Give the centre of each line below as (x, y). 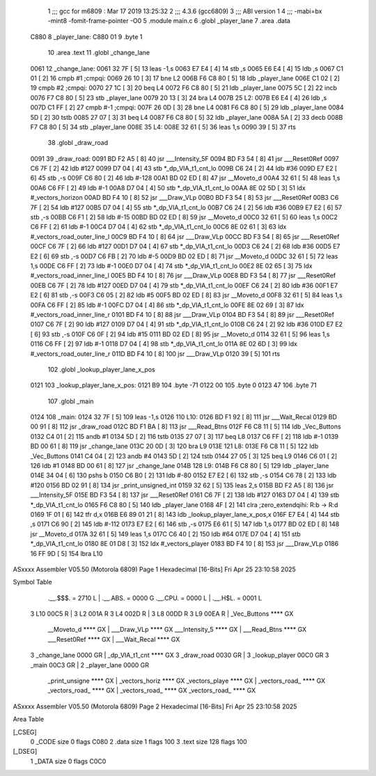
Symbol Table (32, 582)
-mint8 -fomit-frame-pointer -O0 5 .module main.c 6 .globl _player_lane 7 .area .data (169, 21)
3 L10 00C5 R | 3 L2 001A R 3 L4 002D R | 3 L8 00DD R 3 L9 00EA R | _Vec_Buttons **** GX (162, 614)
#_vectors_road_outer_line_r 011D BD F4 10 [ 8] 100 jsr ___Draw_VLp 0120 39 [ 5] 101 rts (155, 354)
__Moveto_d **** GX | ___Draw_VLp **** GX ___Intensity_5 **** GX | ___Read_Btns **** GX (177, 630)
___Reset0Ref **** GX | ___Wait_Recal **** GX (114, 639)
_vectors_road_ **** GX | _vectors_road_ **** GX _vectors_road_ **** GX (152, 690)
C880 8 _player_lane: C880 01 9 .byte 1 (86, 37)
